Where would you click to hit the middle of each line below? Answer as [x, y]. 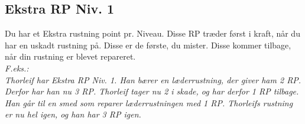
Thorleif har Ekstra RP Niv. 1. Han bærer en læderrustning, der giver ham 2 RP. [153, 79]
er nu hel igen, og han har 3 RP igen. [73, 114]
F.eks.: [17, 68]
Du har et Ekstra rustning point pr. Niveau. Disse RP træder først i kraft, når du [152, 33]
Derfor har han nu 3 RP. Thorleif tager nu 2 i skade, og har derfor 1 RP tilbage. [152, 91]
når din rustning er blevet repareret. [70, 56]
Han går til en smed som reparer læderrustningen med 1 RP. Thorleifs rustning [149, 102]
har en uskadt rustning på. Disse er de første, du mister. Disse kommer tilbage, [148, 45]
